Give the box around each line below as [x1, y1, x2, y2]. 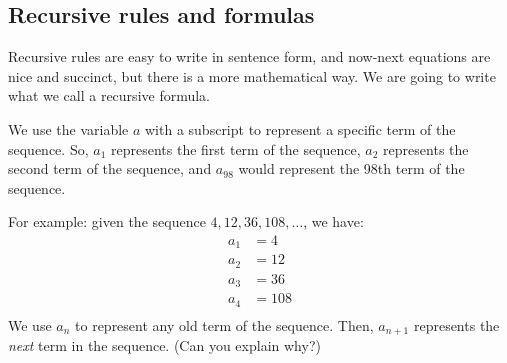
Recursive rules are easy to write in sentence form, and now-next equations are [8, 46, 491, 67]
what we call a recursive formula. [8, 85, 211, 106]
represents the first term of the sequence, [110, 138, 361, 159]
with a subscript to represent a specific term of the [145, 118, 456, 139]
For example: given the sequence [8, 211, 206, 232]
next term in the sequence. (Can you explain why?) [8, 335, 321, 356]
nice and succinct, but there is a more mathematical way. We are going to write [8, 65, 496, 86]
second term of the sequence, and [8, 158, 212, 179]
